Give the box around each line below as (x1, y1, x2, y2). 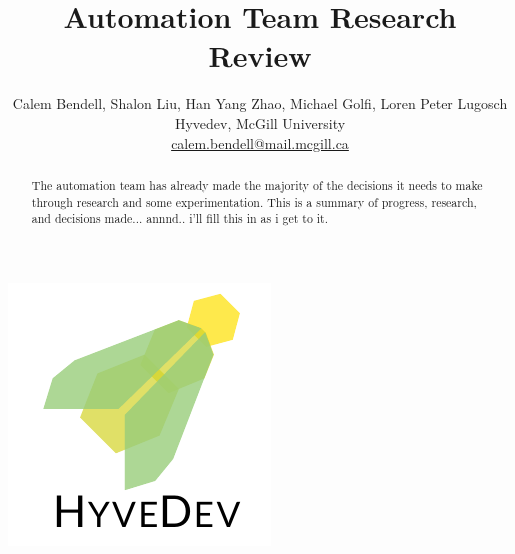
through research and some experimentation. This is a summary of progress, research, (31, 193, 477, 210)
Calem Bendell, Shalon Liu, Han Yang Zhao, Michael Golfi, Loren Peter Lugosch (12, 93, 508, 114)
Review (208, 35, 312, 76)
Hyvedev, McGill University (174, 112, 346, 133)
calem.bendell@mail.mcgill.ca (171, 132, 349, 153)
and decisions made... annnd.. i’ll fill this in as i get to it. (31, 210, 329, 227)
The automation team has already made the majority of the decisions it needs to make (31, 176, 483, 193)
